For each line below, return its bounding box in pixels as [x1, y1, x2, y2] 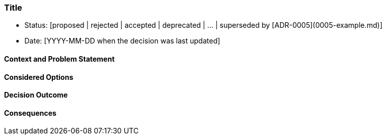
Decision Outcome [4, 90, 68, 100]
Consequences [4, 108, 56, 117]
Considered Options [4, 72, 73, 81]
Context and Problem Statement [4, 54, 115, 63]
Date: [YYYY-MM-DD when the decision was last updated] [24, 36, 220, 45]
